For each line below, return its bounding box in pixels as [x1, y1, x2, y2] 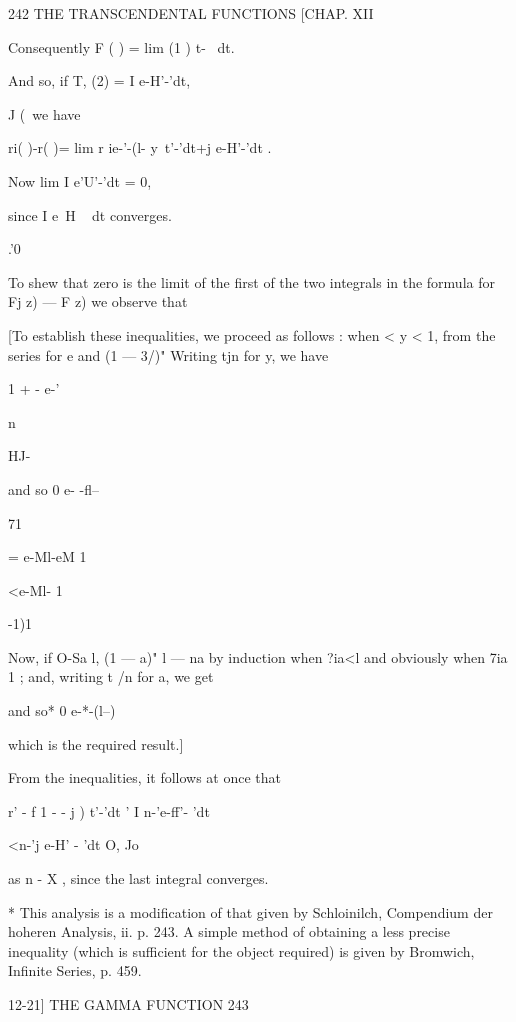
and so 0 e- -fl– [8, 478, 100, 499]
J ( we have [8, 103, 81, 124]
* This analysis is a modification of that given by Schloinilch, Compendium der [8, 901, 493, 922]
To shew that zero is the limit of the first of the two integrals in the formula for [8, 271, 495, 292]
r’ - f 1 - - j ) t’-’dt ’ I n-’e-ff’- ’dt [8, 800, 210, 821]
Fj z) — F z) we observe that [8, 291, 188, 312]
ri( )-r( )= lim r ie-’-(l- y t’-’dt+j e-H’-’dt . [8, 137, 272, 158]
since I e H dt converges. [8, 204, 172, 225]
